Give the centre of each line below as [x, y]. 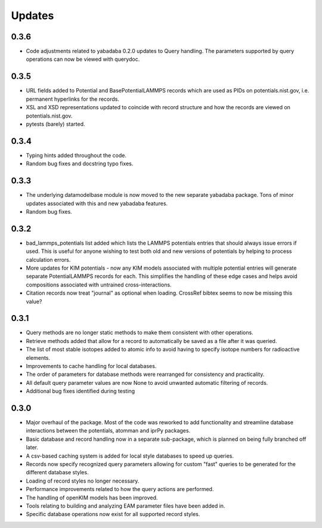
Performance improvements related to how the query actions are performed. [120, 489]
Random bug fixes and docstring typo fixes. [80, 163]
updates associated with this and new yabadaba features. [97, 203]
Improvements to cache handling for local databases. [91, 366]
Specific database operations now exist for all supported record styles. [113, 514]
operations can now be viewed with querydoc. [83, 59]
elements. [38, 357]
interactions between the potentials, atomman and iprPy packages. [108, 431]
